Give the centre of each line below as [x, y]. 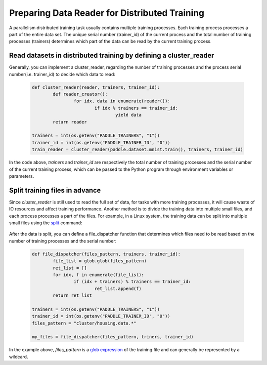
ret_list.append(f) [118, 288]
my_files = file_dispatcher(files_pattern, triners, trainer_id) [113, 337]
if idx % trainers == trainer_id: [136, 108]
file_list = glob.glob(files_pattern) [100, 261]
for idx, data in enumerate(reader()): [122, 101]
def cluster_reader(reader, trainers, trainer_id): [96, 87]
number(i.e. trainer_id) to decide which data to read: [62, 74]
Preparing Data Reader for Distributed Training [107, 13]
